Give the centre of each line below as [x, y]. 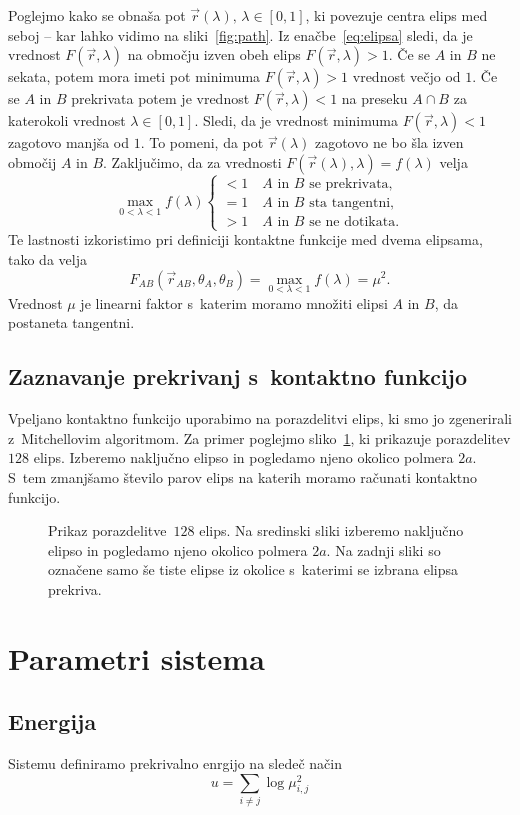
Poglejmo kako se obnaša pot [97, 15]
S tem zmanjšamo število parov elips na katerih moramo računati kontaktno [242, 476]
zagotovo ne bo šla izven [389, 142]
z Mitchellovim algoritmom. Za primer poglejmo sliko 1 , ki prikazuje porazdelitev [259, 437]
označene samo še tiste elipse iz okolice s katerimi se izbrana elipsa [253, 569]
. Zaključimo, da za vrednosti [192, 161]
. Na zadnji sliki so [383, 549]
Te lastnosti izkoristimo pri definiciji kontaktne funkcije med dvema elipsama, [245, 239]
